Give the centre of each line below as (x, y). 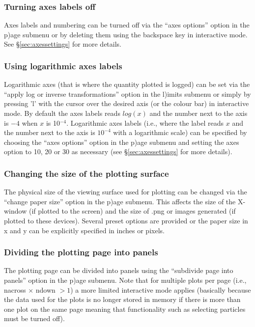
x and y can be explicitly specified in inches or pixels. (84, 230)
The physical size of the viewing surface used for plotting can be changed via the (126, 192)
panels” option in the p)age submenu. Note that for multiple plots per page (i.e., (125, 280)
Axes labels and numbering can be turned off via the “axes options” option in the (127, 25)
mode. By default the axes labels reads (62, 113)
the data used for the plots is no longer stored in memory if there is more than (122, 299)
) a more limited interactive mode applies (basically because (161, 289)
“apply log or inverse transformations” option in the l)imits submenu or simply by (127, 94)
